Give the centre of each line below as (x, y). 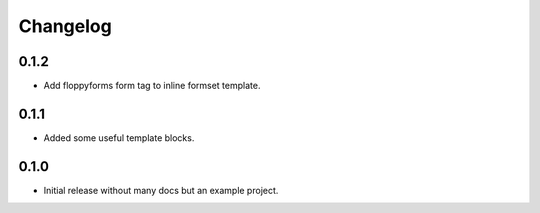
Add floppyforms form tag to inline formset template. (152, 86)
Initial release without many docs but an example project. (161, 190)
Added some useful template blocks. (119, 137)
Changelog (65, 26)
